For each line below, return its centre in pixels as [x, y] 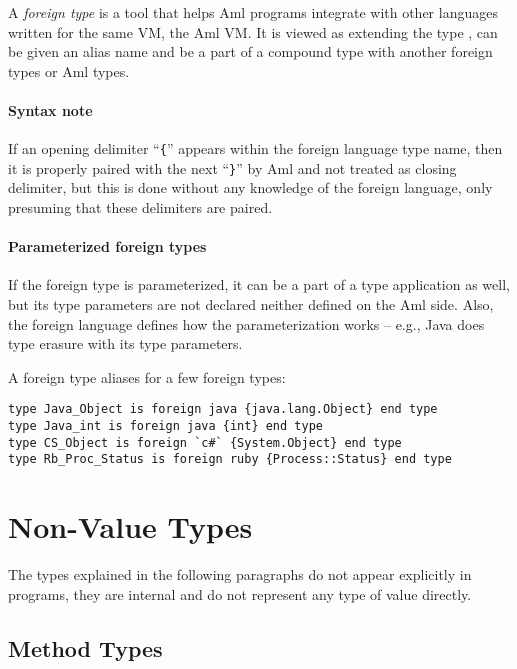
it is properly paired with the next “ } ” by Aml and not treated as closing [232, 167]
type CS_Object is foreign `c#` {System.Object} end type [205, 442]
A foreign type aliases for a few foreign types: [147, 376]
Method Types [85, 647]
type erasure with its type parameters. [125, 343]
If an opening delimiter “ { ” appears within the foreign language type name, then [255, 148]
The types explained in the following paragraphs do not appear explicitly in [240, 574]
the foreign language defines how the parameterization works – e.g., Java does [246, 323]
